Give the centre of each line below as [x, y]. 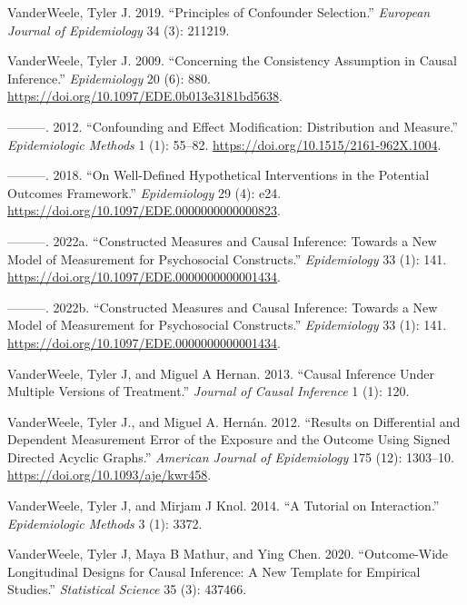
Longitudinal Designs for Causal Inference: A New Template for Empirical [214, 571]
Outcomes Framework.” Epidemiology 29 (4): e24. [144, 192]
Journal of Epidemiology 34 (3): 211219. [119, 30]
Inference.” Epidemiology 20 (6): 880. [109, 78]
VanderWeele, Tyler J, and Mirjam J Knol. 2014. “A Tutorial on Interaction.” [224, 506]
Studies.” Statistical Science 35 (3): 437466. [127, 589]
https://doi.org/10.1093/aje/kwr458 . [109, 475]
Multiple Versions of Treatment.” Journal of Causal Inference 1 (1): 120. [209, 391]
